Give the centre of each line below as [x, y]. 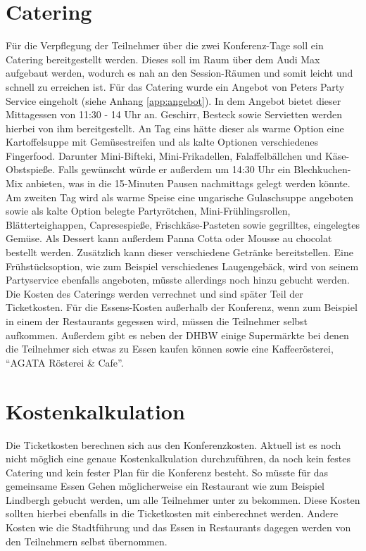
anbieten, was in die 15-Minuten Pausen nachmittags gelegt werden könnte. [188, 183]
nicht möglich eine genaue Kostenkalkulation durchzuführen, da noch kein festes [178, 458]
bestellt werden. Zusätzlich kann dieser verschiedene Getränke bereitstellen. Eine [179, 252]
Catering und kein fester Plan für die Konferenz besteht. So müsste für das [167, 472]
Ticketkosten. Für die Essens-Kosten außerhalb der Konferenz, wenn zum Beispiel [182, 307]
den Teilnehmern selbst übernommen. [87, 541]
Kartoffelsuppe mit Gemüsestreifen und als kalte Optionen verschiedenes [162, 142]
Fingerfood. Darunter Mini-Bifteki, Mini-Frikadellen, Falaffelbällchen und [164, 155]
